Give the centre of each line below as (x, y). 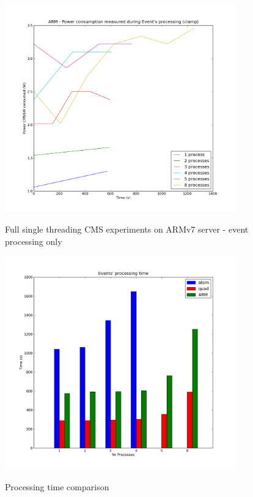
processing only (34, 241)
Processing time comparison (57, 486)
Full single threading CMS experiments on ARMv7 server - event (127, 229)
